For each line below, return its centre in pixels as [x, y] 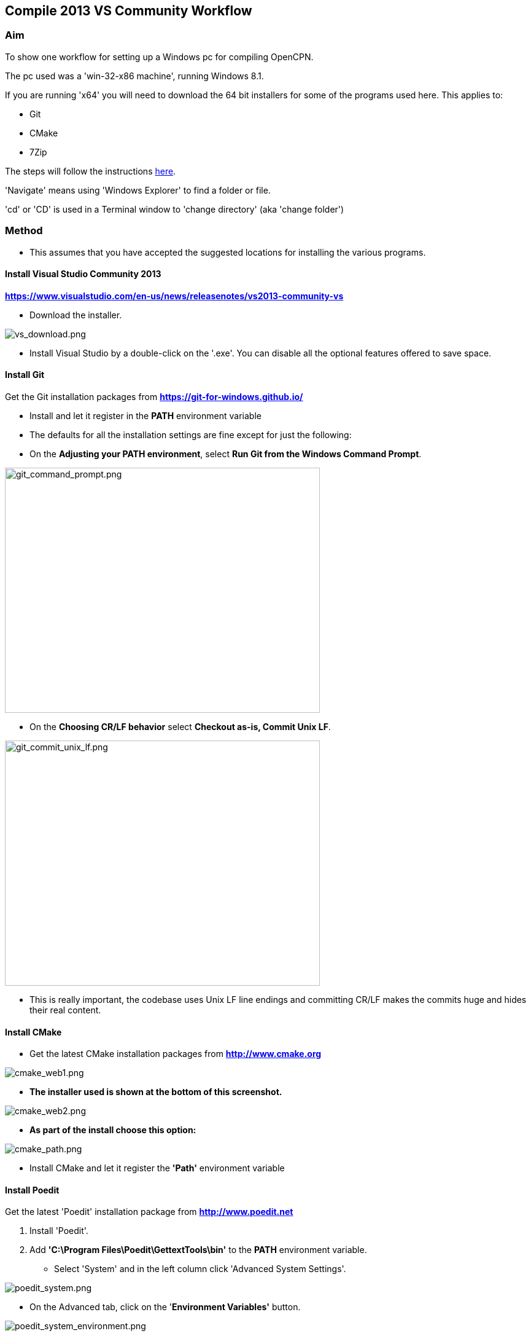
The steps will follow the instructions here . [91, 171]
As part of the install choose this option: [113, 1130]
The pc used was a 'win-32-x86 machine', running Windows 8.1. [134, 76]
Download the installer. [76, 315]
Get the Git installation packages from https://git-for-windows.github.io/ [154, 396]
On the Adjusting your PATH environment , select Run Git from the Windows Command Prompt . [226, 454]
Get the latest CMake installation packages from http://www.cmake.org [176, 1054]
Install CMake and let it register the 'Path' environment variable [157, 1168]
